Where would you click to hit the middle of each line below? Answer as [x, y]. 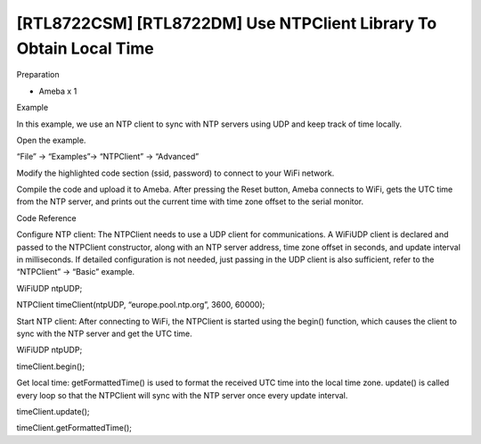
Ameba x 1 [58, 91]
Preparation [38, 75]
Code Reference [46, 218]
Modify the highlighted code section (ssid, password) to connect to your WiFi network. [175, 173]
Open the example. [51, 140]
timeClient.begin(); [50, 366]
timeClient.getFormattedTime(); [74, 428]
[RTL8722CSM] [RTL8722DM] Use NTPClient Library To [227, 23]
